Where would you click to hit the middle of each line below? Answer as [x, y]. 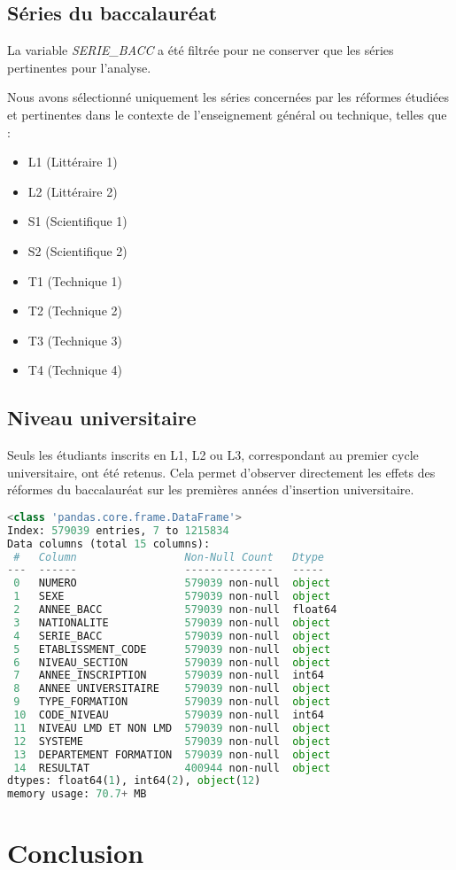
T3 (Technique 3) [75, 340]
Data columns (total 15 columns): [109, 544]
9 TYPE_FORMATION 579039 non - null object [172, 702]
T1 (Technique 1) [75, 280]
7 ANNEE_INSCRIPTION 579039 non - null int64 [169, 676]
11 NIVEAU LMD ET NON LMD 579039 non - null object [172, 728]
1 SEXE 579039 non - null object [172, 597]
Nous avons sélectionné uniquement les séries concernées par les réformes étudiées [228, 97]
